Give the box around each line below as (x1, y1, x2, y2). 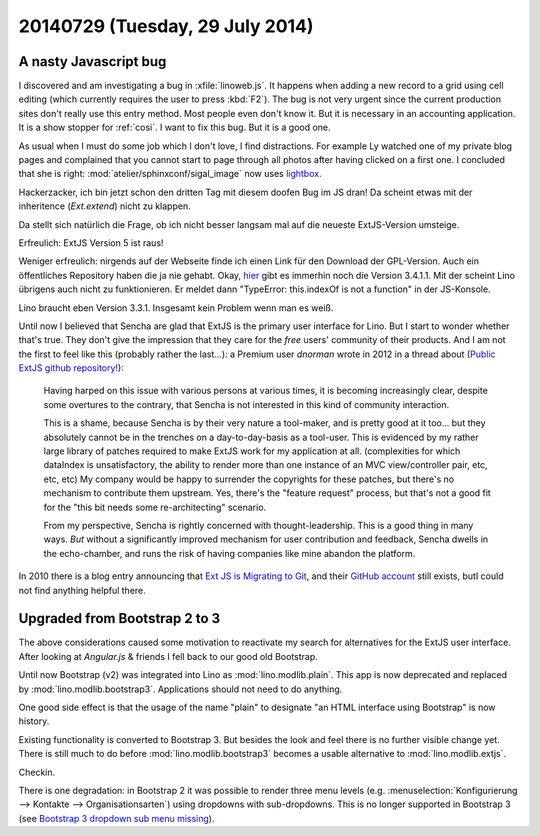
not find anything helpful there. (18, 584, 147, 596)
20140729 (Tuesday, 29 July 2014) (18, 15, 314, 37)
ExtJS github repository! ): (18, 362, 124, 374)
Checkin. (18, 766, 56, 778)
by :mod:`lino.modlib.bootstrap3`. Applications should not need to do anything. (18, 683, 343, 695)
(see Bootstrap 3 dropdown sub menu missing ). (18, 812, 215, 824)
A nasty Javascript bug (18, 53, 167, 70)
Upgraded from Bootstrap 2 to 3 (18, 610, 221, 627)
